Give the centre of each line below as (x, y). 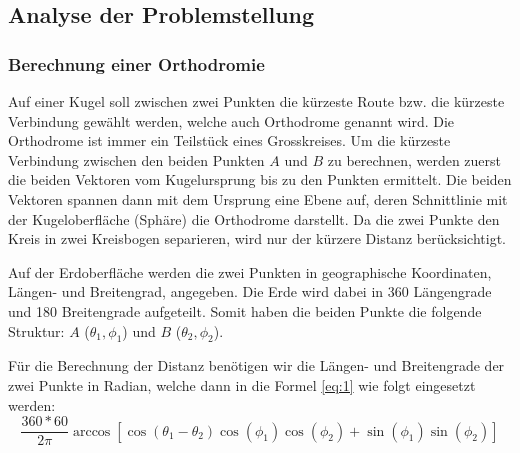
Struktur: (36, 330)
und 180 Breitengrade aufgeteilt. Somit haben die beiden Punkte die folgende (245, 310)
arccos (91, 431)
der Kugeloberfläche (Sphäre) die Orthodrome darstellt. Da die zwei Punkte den (254, 218)
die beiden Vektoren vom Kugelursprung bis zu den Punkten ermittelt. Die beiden (260, 179)
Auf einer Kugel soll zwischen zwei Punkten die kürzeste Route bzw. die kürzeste (256, 101)
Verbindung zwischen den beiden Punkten (136, 159)
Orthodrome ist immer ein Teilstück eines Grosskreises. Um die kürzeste (229, 140)
